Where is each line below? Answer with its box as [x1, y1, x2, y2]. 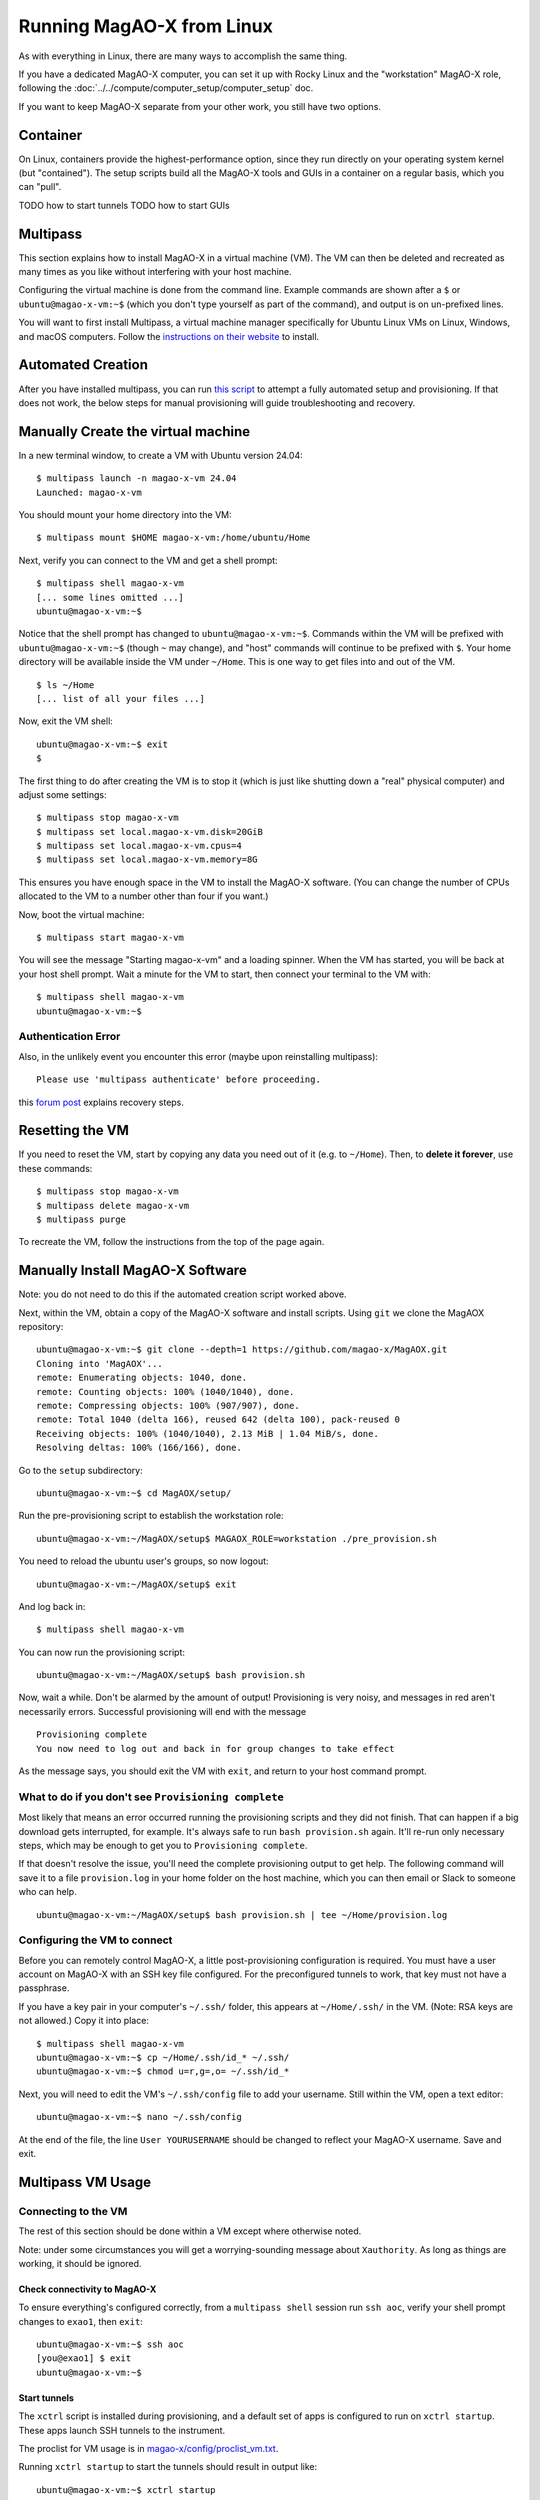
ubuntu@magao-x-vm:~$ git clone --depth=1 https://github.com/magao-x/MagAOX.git [36, 1344, 448, 1355]
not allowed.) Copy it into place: [18, 2015, 150, 2027]
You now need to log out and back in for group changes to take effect [36, 1743, 395, 1754]
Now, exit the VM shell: [18, 715, 114, 727]
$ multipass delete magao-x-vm [36, 1200, 190, 1211]
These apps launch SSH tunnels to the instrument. [18, 2424, 226, 2436]
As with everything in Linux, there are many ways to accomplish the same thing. [18, 50, 348, 62]
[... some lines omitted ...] [36, 591, 185, 603]
